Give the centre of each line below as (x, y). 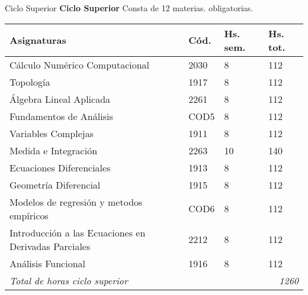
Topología (30, 82)
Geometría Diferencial (55, 184)
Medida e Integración (54, 150)
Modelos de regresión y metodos (76, 202)
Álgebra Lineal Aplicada (60, 99)
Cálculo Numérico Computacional (80, 64)
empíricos (29, 215)
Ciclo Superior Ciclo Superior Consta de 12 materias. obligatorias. (129, 8)
